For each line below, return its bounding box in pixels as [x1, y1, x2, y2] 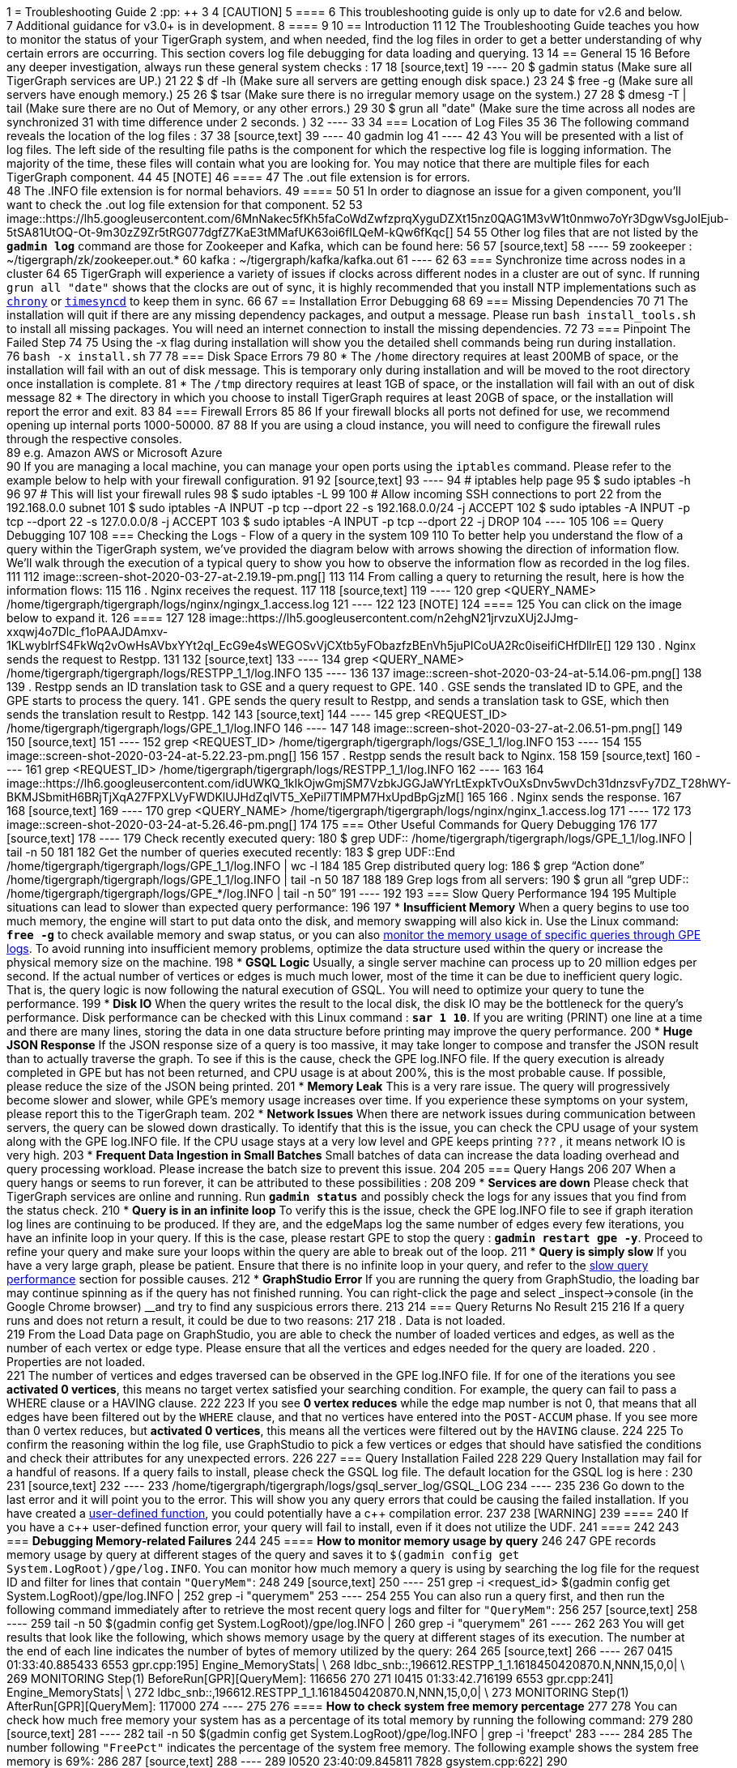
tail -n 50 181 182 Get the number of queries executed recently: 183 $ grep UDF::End [6, 845, 455, 859]
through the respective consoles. [6, 432, 182, 446]
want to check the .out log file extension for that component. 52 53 [6, 198, 363, 211]
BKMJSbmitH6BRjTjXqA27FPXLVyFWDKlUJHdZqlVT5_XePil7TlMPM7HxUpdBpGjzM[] [6, 790, 465, 804]
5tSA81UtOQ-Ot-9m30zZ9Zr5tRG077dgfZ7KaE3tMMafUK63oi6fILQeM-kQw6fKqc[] [6, 225, 454, 239]
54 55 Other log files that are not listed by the [456, 225, 699, 239]
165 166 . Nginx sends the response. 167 [466, 790, 682, 804]
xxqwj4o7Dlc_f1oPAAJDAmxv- [6, 625, 168, 638]
